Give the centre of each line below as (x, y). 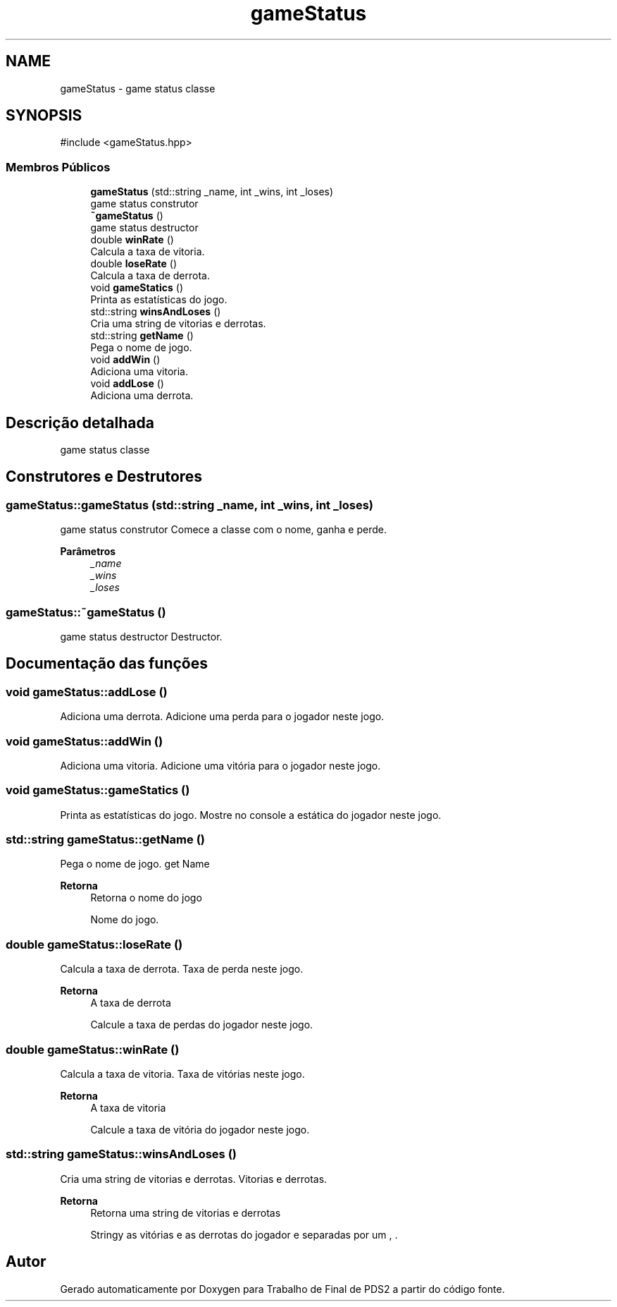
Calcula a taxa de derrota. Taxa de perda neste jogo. (182, 969)
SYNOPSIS (44, 116)
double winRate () (132, 240)
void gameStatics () (137, 288)
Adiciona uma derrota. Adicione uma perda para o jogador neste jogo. (222, 717)
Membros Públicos (58, 167)
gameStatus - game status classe (138, 88)
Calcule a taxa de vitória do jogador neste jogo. (200, 1129)
